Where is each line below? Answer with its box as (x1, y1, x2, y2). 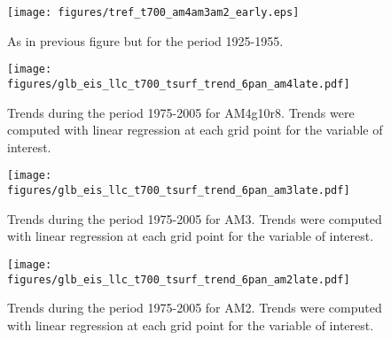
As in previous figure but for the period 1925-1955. (7, 31, 284, 50)
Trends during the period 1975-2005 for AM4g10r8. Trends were (7, 103, 355, 121)
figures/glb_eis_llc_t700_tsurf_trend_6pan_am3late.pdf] (7, 184, 350, 197)
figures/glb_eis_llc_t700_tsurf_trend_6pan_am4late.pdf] (7, 77, 350, 90)
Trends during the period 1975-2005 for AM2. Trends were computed (7, 298, 382, 317)
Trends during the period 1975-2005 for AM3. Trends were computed (7, 209, 382, 228)
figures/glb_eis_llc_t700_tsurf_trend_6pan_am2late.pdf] (7, 273, 350, 286)
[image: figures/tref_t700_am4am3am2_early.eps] (7, 6, 300, 19)
